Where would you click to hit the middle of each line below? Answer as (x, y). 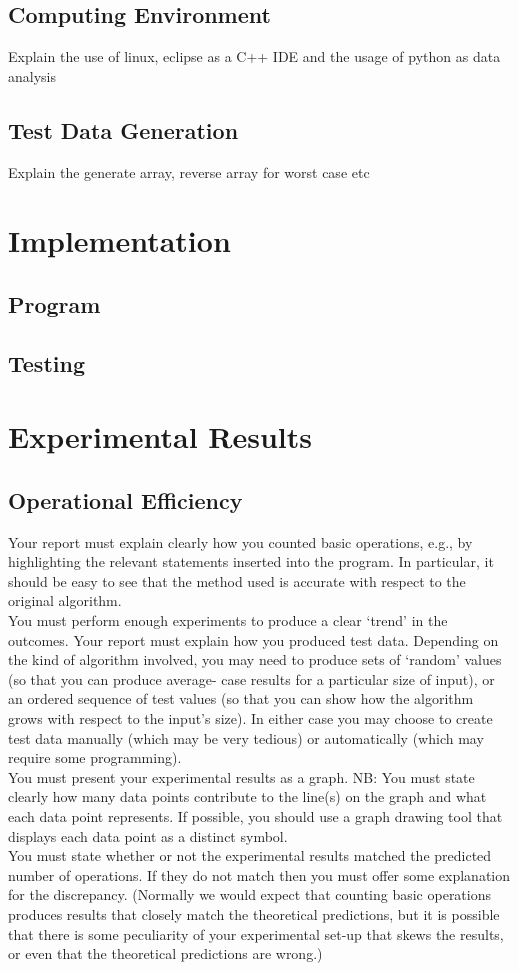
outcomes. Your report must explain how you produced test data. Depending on (253, 639)
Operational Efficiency (125, 499)
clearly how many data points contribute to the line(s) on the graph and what (247, 796)
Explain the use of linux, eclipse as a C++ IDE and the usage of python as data (254, 56)
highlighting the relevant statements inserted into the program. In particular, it (251, 561)
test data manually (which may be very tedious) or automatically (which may (246, 737)
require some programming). (95, 757)
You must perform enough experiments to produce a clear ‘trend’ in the (228, 620)
